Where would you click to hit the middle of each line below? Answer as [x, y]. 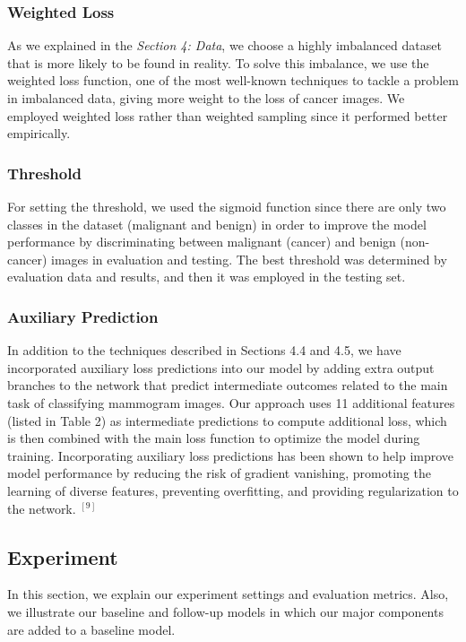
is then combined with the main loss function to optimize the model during [214, 438]
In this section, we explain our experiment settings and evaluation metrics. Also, [228, 594]
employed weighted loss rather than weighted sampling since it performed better [228, 115]
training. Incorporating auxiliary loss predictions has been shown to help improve [231, 455]
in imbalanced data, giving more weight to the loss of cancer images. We [206, 98]
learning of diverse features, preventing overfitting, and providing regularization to [233, 490]
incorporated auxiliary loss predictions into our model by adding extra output [221, 367]
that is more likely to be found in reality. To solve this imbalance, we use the [218, 62]
